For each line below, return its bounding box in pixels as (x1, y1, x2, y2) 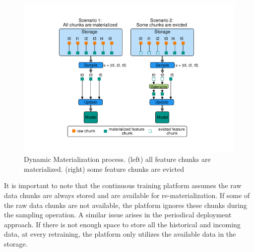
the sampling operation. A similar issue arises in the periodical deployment (4, 209, 232, 220)
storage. (4, 239, 28, 249)
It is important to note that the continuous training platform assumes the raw (4, 180, 242, 191)
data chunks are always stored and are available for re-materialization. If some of (4, 190, 250, 201)
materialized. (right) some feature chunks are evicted (24, 163, 185, 174)
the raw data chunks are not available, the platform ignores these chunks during (4, 200, 247, 210)
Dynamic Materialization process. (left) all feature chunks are (24, 154, 211, 164)
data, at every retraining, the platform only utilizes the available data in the (4, 229, 236, 239)
